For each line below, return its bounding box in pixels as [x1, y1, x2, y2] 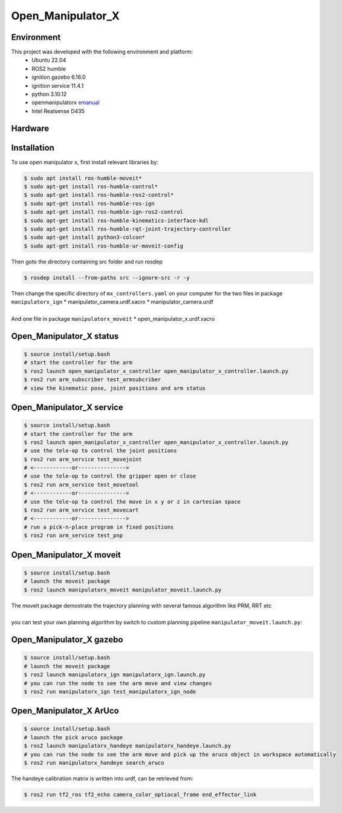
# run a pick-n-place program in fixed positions [24, 524, 174, 530]
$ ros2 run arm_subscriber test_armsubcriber [24, 376, 161, 383]
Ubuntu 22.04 [31, 56, 66, 64]
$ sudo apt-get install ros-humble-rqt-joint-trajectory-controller [24, 226, 231, 232]
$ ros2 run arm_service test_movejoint [24, 456, 142, 462]
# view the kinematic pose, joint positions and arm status [24, 384, 206, 392]
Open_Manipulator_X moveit [11, 550, 121, 560]
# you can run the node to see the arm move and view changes [24, 680, 212, 686]
